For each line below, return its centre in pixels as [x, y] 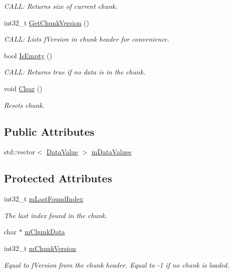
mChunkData [45, 232]
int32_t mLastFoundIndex [44, 199]
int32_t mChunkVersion [40, 248]
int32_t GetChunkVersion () [47, 22]
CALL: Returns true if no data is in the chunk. [75, 72]
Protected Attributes [58, 178]
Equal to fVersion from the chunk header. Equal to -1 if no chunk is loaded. [117, 264]
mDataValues [112, 152]
